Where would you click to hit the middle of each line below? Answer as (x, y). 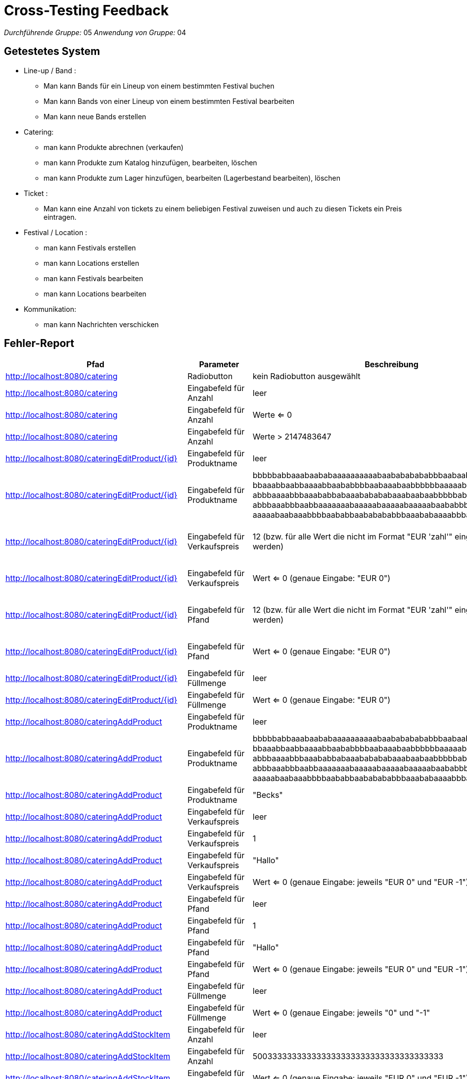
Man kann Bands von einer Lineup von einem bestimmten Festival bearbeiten (169, 101)
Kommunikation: (50, 309)
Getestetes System (52, 51)
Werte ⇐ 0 (272, 415)
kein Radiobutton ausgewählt (306, 376)
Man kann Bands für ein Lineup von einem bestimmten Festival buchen (159, 86)
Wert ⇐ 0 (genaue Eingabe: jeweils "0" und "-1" (341, 1013)
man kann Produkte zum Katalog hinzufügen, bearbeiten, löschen (150, 162)
